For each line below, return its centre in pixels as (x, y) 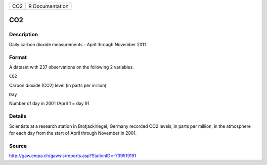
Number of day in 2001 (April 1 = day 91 (49, 104)
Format (18, 57)
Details (18, 116)
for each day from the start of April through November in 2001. (73, 133)
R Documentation (48, 6)
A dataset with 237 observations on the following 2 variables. (71, 67)
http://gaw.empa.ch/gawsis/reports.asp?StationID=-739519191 (73, 156)
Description (23, 35)
